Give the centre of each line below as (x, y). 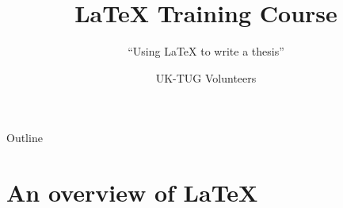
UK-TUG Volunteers (206, 77)
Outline (25, 138)
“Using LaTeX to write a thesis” (206, 51)
